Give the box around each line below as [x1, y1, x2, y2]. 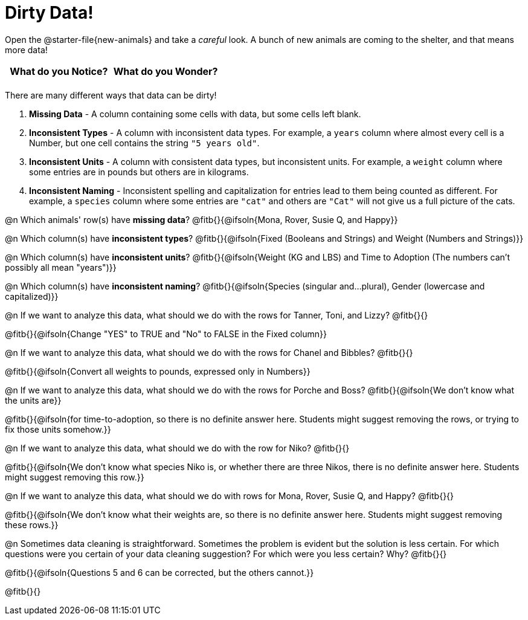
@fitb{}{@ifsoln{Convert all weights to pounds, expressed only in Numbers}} [5, 366, 311, 376]
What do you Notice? [10, 65, 108, 77]
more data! [5, 44, 48, 55]
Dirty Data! [5, 2, 94, 23]
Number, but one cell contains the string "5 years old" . [29, 137, 260, 148]
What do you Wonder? [113, 65, 218, 77]
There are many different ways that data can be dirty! [5, 89, 217, 100]
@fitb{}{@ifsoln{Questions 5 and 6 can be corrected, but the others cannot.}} [5, 567, 314, 578]
